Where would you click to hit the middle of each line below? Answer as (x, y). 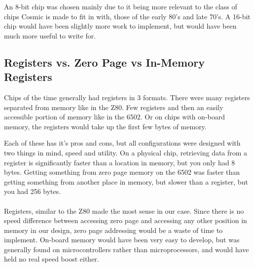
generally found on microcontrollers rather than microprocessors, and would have (127, 249)
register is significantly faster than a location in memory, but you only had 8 (120, 162)
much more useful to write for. (50, 35)
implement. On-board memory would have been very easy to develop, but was (122, 240)
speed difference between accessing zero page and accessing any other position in (126, 220)
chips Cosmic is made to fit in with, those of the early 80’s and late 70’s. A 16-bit (127, 16)
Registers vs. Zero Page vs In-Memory (104, 62)
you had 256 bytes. (33, 191)
